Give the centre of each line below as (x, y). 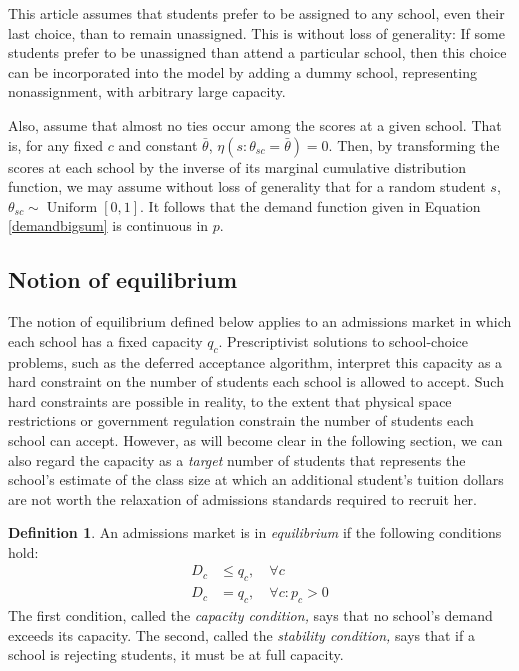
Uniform (72, 207)
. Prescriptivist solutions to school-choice (343, 340)
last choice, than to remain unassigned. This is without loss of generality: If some (256, 32)
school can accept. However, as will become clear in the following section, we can (255, 439)
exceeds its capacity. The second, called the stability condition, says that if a (241, 634)
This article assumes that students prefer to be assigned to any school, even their (256, 13)
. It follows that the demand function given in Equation (310, 205)
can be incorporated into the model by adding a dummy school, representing (242, 71)
